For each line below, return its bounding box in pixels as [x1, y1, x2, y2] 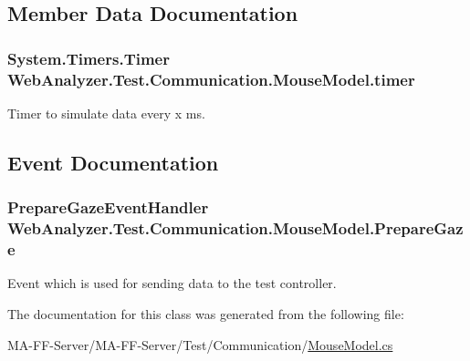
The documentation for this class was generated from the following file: [7, 304, 404, 323]
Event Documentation [7, 148, 219, 176]
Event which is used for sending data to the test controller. [7, 273, 337, 293]
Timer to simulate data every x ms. [7, 103, 205, 122]
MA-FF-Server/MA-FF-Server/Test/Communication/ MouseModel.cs [7, 335, 393, 354]
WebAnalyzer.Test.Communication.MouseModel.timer [7, 67, 415, 90]
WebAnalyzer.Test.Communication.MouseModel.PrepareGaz [7, 217, 464, 240]
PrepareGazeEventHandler [7, 196, 209, 219]
